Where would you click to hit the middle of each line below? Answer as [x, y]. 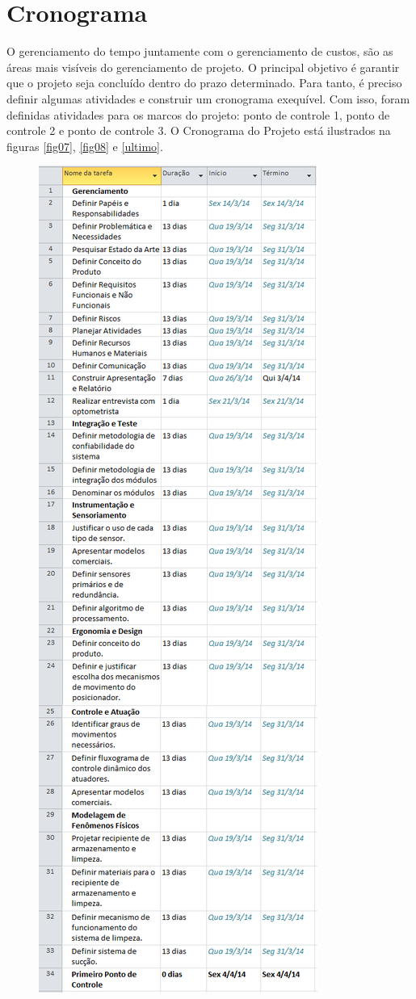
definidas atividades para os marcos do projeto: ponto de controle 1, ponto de [198, 114]
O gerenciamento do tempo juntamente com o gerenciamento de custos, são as [200, 51]
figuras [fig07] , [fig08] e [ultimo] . [85, 146]
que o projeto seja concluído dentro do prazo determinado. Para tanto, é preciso [204, 83]
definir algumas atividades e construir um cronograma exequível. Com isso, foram [208, 98]
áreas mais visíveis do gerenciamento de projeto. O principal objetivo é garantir [203, 67]
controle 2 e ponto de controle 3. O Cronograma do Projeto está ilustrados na [199, 130]
